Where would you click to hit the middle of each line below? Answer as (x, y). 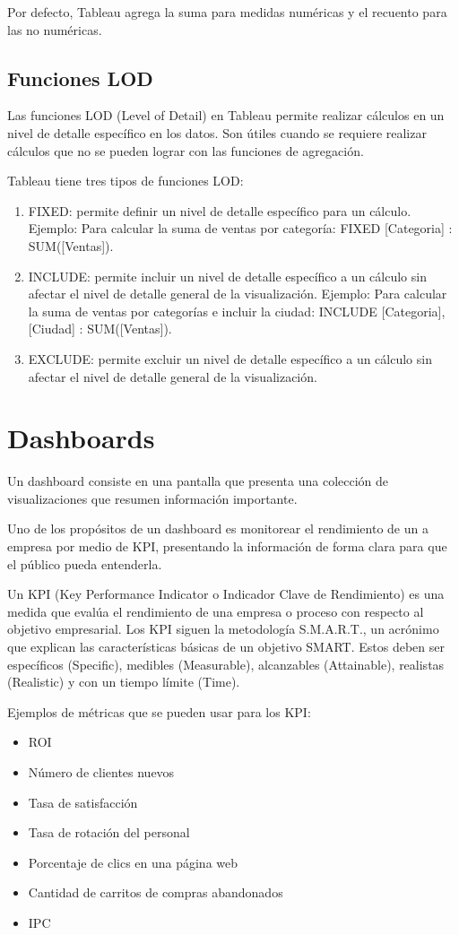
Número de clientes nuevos (101, 771)
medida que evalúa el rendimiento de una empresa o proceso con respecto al (216, 611)
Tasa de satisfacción (83, 802)
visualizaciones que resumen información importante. (152, 498)
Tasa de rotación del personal (109, 832)
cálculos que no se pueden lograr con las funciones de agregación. (186, 150)
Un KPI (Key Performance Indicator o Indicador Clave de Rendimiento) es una (226, 594)
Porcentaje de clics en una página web (133, 862)
